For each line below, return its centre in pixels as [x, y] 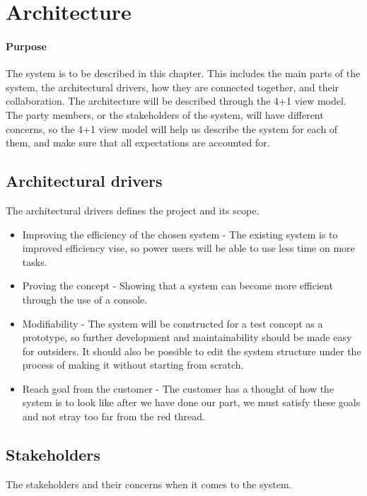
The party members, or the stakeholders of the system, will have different [165, 114]
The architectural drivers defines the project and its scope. [133, 210]
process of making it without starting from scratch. [133, 365]
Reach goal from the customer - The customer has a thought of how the [178, 388]
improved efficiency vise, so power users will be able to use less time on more [188, 248]
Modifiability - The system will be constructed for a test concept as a [173, 323]
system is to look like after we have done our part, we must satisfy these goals [191, 402]
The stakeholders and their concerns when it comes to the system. [149, 484]
